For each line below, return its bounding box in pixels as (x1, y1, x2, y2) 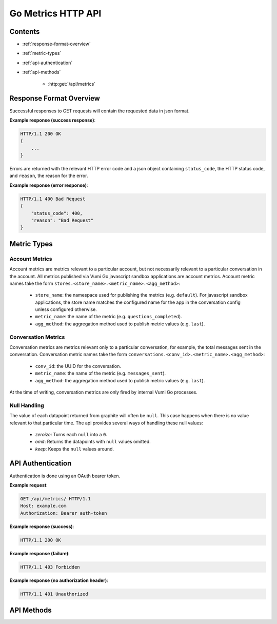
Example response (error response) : (9, 182, 88, 188)
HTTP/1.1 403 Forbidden (20, 564, 81, 570)
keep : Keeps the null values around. (35, 445, 114, 452)
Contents (9, 27, 40, 36)
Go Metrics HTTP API (9, 8, 102, 19)
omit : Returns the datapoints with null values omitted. (35, 439, 151, 445)
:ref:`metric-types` (22, 50, 62, 56)
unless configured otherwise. (35, 306, 97, 313)
